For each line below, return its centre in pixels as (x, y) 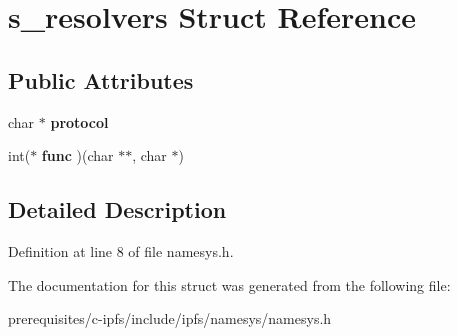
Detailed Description (117, 209)
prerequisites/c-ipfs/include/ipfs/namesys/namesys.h (170, 318)
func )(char (77, 155)
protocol (79, 121)
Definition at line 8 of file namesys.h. (121, 250)
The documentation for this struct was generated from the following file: (229, 284)
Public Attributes (101, 79)
